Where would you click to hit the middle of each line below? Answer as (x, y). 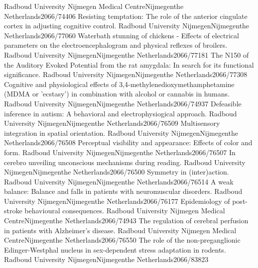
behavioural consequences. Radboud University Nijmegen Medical (125, 211)
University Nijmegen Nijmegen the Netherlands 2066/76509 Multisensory (112, 123)
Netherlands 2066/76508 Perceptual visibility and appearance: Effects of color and (128, 142)
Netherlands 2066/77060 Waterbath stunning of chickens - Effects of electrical (122, 35)
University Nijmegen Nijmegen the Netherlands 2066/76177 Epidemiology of (117, 201)
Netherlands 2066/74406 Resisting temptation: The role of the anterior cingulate (126, 16)
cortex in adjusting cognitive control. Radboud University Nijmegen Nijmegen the (127, 26)
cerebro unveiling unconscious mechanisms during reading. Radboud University (125, 162)
